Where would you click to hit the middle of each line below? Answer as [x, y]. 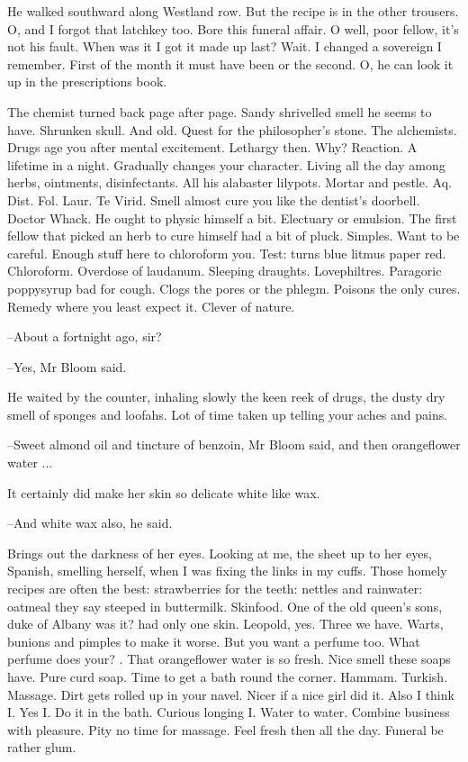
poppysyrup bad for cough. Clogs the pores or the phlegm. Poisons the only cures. [234, 288]
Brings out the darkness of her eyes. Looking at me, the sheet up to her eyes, [220, 553]
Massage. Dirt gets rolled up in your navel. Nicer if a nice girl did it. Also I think [231, 694]
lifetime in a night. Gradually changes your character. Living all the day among [226, 164]
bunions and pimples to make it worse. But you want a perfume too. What [214, 641]
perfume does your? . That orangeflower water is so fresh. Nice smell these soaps [229, 659]
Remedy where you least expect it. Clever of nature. [151, 306]
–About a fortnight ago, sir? [85, 336]
